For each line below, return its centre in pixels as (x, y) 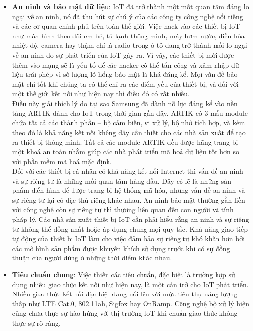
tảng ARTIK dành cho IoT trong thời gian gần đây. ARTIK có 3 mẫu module (130, 113)
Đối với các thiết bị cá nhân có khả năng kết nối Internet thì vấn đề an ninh (127, 171)
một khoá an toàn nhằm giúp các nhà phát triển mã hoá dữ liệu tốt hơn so (126, 151)
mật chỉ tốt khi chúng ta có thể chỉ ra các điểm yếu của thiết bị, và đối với (125, 84)
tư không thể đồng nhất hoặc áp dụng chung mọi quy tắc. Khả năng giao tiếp (130, 229)
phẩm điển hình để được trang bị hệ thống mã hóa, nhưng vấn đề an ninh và (128, 190)
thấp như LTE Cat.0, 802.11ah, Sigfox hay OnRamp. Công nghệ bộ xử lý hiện (130, 303)
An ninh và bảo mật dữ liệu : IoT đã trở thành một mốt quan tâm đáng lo (130, 6)
